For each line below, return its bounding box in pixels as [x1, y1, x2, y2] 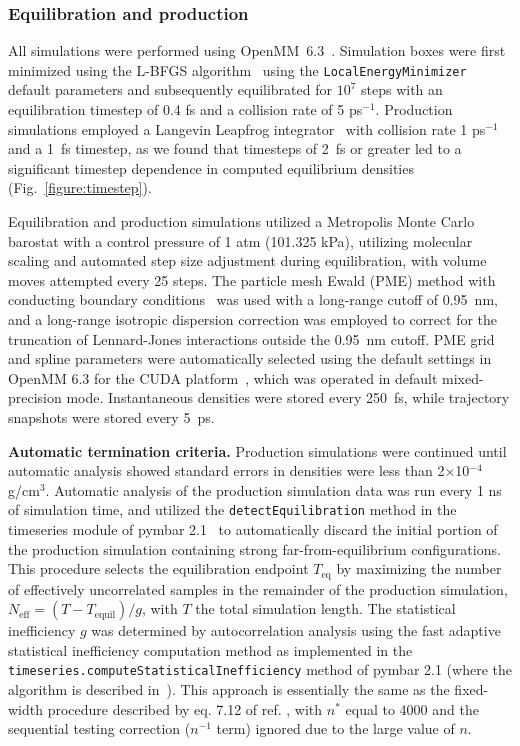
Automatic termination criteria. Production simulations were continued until [8, 440, 507, 461]
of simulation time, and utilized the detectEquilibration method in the [8, 499, 457, 520]
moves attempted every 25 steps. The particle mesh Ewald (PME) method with [8, 269, 496, 290]
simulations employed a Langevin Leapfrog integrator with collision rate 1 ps [8, 118, 486, 139]
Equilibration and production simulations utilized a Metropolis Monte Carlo [8, 211, 475, 232]
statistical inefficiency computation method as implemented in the [8, 639, 413, 660]
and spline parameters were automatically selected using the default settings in [8, 348, 492, 369]
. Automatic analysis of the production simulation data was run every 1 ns [45, 479, 502, 500]
